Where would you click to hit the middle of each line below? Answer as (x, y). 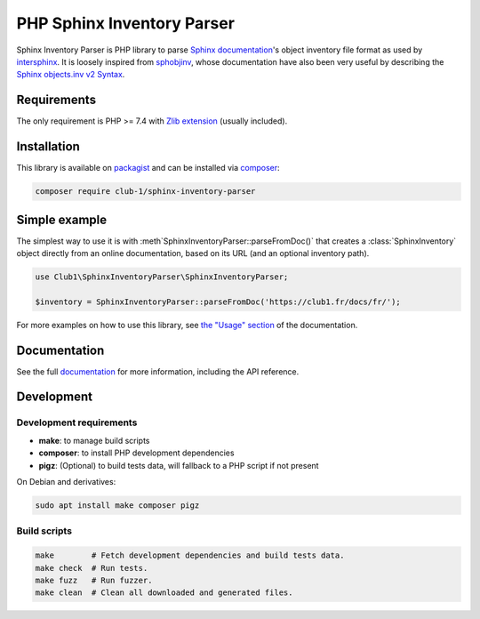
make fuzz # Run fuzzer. (94, 580)
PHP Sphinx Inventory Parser (126, 23)
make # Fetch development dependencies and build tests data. (190, 555)
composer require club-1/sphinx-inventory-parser (145, 192)
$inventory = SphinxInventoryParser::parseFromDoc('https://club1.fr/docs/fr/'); (218, 301)
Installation (48, 147)
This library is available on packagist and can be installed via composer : (148, 168)
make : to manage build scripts (94, 440)
